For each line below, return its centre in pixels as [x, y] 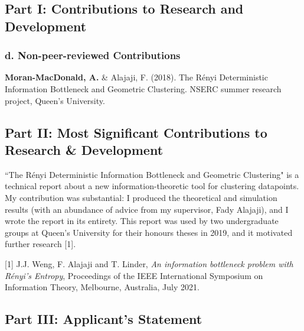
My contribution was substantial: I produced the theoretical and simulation [141, 197]
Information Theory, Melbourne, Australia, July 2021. [102, 287]
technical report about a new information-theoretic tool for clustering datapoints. [152, 186]
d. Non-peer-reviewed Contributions [93, 55]
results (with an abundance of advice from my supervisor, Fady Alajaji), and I [147, 209]
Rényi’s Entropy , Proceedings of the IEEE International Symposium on [134, 275]
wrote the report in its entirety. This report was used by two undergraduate [142, 221]
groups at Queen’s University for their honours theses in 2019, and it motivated [149, 232]
